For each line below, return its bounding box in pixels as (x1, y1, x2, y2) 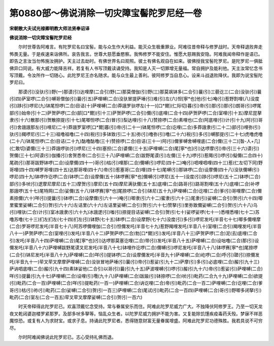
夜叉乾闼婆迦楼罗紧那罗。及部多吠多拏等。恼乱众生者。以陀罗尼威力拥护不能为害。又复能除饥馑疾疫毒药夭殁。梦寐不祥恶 (9, 311, 263, 317)
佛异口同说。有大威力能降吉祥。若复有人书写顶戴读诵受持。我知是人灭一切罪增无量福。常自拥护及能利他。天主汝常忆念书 (9, 65, 263, 71)
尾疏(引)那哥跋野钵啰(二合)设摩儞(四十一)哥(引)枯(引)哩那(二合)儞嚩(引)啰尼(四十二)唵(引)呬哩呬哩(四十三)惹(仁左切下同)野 (9, 160, 263, 166)
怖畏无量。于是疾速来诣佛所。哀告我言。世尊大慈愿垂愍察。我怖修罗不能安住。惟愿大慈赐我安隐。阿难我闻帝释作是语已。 (9, 51, 263, 57)
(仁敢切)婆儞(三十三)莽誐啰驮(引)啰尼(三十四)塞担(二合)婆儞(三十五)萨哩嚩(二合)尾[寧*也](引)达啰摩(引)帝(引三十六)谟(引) (9, 145, 260, 151)
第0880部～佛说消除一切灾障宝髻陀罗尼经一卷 (9, 8, 202, 19)
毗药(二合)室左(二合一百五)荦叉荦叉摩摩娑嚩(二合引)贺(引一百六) (9, 294, 143, 300)
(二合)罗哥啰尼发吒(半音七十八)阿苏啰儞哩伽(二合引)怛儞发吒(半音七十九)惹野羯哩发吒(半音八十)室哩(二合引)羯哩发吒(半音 (9, 223, 262, 229)
